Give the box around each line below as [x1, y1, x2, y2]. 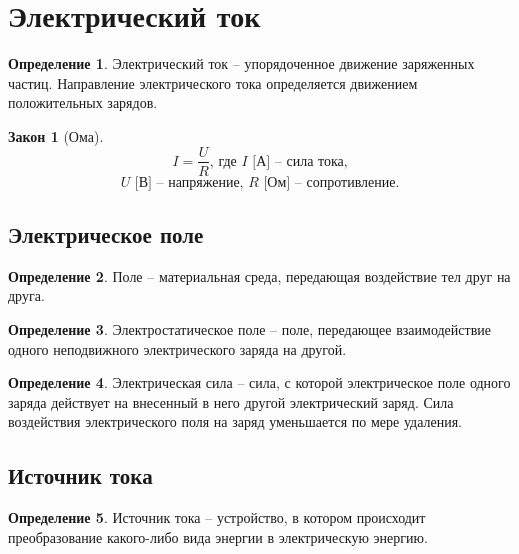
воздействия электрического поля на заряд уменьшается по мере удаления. [8, 411, 462, 432]
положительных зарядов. [8, 92, 158, 113]
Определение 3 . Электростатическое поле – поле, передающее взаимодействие [8, 318, 491, 339]
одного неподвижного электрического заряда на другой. [8, 338, 347, 359]
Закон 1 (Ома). [8, 125, 104, 146]
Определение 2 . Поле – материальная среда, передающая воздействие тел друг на [8, 265, 511, 286]
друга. [8, 285, 45, 306]
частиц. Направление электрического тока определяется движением [8, 72, 418, 93]
